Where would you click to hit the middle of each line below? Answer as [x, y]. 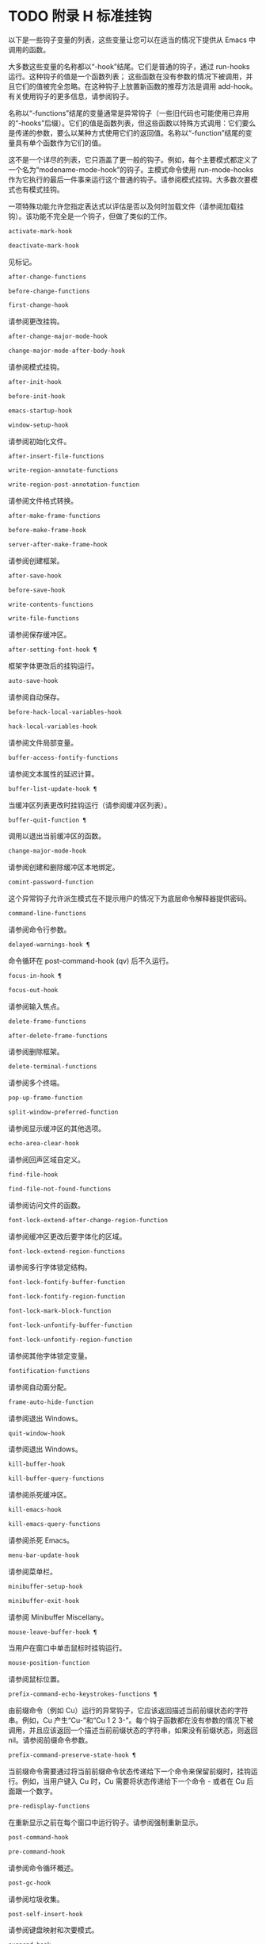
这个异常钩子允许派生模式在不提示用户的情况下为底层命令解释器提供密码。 [129, 899]
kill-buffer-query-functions [56, 1479]
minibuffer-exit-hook [44, 1601]
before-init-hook [37, 396]
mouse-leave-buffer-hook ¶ [53, 1632]
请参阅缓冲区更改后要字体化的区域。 [67, 1236]
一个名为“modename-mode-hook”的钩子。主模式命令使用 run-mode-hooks [131, 169]
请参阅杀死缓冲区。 [40, 1495]
